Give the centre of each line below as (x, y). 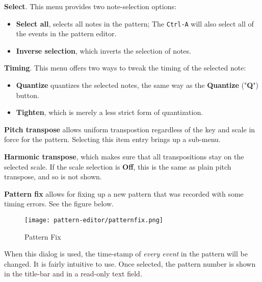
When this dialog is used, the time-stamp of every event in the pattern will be (126, 254)
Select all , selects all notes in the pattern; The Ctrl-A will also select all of (135, 23)
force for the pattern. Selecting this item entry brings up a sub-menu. (112, 139)
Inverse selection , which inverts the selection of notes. (103, 50)
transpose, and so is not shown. (53, 177)
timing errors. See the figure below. (59, 204)
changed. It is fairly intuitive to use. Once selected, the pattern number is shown (130, 263)
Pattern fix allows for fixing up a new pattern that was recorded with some (124, 193)
